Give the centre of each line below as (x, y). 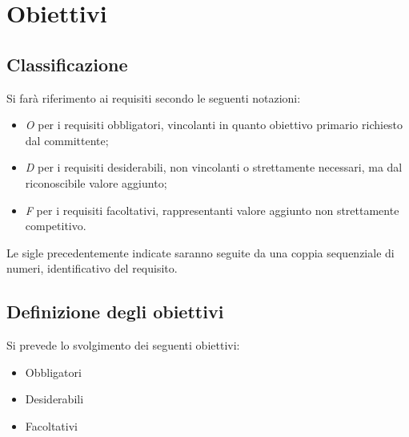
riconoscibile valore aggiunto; (96, 182)
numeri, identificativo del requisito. (92, 268)
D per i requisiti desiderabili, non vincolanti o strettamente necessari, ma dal (214, 167)
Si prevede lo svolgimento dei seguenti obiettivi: (123, 345)
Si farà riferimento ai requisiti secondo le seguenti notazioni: (154, 97)
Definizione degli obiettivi (115, 312)
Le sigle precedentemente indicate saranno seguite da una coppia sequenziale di (200, 252)
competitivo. (56, 226)
